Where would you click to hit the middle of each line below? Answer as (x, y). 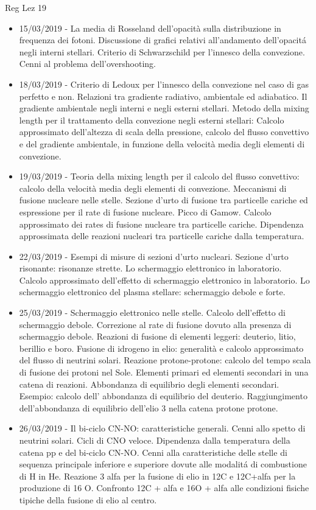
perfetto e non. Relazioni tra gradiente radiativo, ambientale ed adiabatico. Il (163, 96)
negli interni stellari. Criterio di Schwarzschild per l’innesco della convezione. (162, 51)
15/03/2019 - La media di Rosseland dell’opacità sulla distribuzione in (150, 28)
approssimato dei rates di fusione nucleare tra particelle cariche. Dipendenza (161, 224)
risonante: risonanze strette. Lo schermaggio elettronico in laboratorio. (150, 268)
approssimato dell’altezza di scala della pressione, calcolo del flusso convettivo (164, 132)
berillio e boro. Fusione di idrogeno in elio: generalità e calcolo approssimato (161, 348)
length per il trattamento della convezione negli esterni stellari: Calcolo (152, 120)
